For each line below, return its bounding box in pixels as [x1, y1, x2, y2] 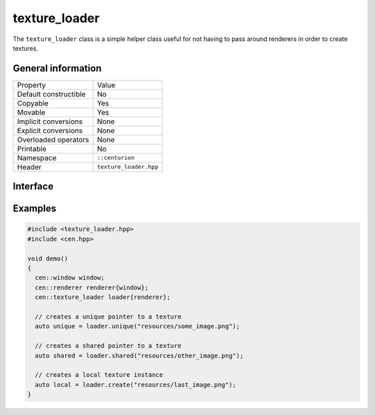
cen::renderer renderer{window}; [35, 283, 149, 291]
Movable [17, 108, 46, 117]
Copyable [17, 98, 49, 108]
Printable [17, 144, 47, 153]
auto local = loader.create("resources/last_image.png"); [35, 380, 237, 389]
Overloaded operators [17, 135, 90, 144]
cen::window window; [35, 274, 105, 282]
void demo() [27, 254, 69, 262]
